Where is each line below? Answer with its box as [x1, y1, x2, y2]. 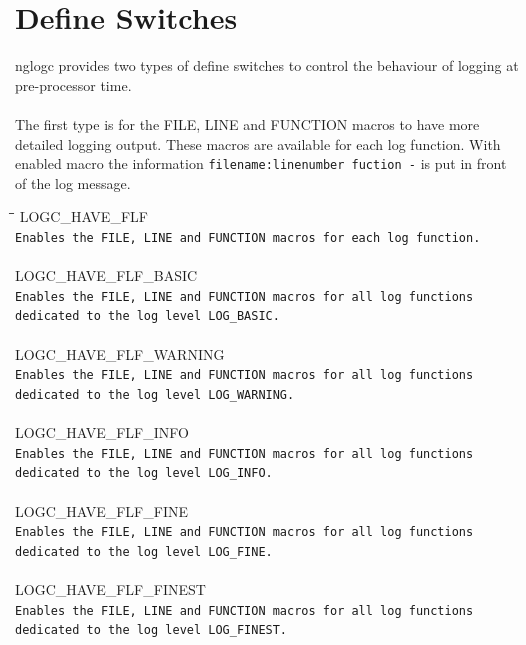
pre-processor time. [15, 74, 132, 95]
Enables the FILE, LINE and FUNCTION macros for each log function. [15, 230, 481, 245]
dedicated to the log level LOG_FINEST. [15, 623, 288, 638]
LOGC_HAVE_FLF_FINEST [15, 579, 206, 600]
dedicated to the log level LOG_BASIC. [15, 309, 280, 324]
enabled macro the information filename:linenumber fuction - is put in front [15, 153, 507, 174]
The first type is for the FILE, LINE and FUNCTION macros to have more [15, 113, 480, 134]
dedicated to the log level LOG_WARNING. [15, 387, 295, 402]
